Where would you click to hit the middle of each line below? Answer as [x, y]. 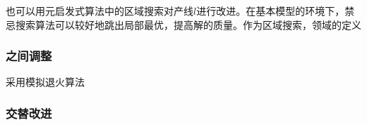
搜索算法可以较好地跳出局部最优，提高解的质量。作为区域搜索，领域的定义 [188, 24]
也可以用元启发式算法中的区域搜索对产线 [100, 11]
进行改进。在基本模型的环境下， [271, 11]
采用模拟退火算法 [45, 82]
